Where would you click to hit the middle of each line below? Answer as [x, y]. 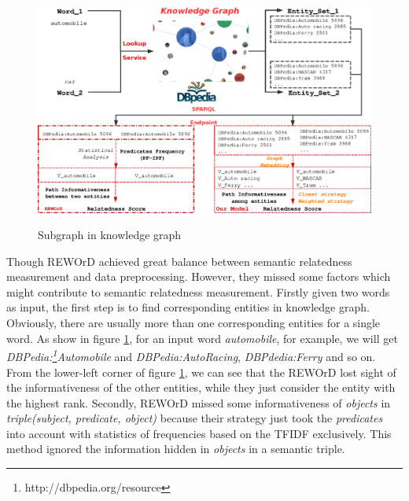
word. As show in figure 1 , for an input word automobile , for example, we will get [202, 338]
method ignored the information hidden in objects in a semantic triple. [176, 449]
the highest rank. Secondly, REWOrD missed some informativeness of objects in [199, 402]
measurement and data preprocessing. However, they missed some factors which [199, 276]
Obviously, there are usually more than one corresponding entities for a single [193, 323]
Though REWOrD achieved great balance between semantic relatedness [179, 261]
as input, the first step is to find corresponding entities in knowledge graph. [188, 307]
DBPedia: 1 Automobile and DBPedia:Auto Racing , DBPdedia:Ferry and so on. [191, 355]
